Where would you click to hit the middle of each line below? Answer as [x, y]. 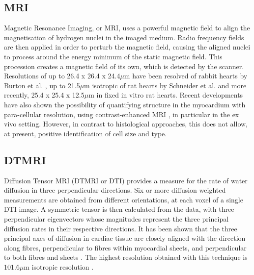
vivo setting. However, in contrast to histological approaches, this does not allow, [126, 124]
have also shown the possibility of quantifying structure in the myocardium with [125, 104]
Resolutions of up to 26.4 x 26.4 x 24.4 [62, 76]
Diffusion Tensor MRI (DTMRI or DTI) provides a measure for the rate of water [126, 180]
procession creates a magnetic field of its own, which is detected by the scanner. [124, 66]
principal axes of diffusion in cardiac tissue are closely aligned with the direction [125, 238]
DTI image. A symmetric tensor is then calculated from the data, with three [119, 209]
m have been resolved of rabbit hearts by [186, 76]
